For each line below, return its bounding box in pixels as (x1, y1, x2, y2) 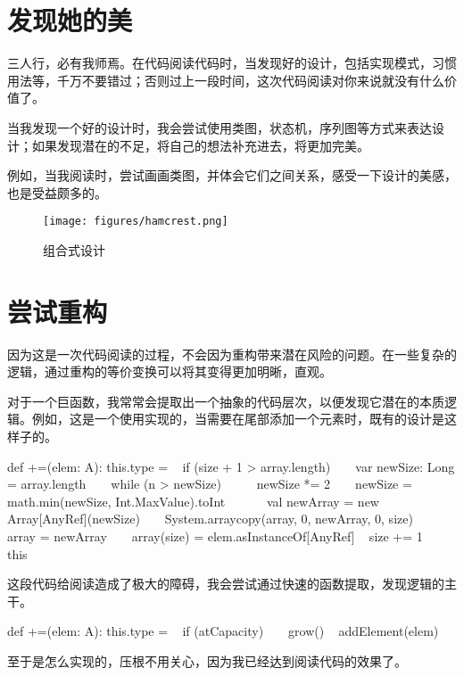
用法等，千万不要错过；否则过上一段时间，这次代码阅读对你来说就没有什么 (7, 70, 444, 89)
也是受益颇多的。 (7, 183, 107, 202)
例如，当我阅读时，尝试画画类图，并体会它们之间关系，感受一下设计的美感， (7, 166, 457, 185)
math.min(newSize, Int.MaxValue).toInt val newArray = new (7, 491, 379, 510)
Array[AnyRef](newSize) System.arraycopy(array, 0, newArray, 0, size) (7, 509, 413, 528)
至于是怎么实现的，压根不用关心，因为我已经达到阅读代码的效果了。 (7, 651, 407, 670)
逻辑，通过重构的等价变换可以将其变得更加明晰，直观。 (7, 362, 332, 381)
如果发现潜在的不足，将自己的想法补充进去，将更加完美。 (31, 136, 369, 154)
